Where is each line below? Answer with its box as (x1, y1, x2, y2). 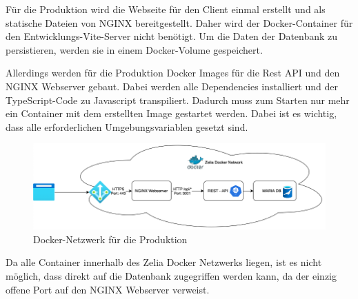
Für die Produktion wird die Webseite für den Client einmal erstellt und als (6, 2, 326, 16)
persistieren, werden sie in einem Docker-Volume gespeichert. (6, 42, 263, 56)
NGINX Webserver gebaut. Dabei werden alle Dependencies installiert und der (6, 79, 338, 93)
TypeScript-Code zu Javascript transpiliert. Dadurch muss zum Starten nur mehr (6, 92, 350, 107)
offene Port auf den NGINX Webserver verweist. (6, 282, 210, 296)
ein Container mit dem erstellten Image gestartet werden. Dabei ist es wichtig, (6, 106, 337, 121)
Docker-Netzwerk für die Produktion (33, 231, 188, 246)
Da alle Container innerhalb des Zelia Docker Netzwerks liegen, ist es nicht (6, 255, 322, 269)
